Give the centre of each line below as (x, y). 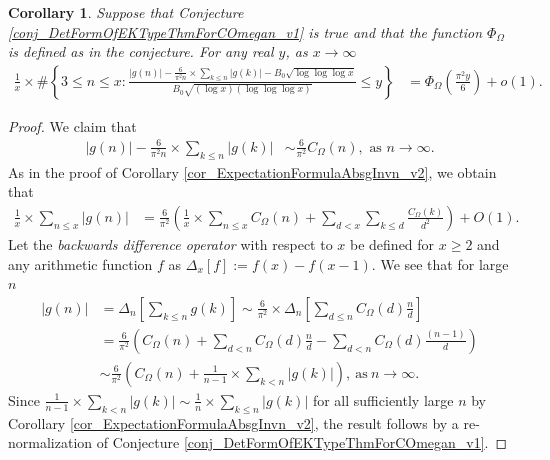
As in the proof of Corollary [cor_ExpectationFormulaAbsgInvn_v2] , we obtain (252, 171)
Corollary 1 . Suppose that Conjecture (126, 12)
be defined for (392, 243)
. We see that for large (440, 263)
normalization (50, 442)
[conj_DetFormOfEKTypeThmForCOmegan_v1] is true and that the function (245, 31)
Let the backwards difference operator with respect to (170, 243)
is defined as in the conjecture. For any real (141, 51)
